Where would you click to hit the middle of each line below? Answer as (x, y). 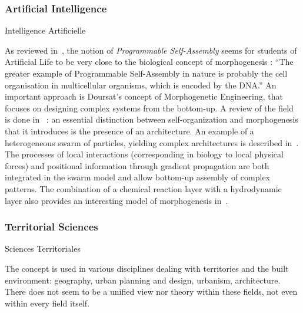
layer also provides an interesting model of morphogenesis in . (116, 200)
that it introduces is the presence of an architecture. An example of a (129, 131)
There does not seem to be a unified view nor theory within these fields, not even (151, 291)
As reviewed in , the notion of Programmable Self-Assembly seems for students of (151, 50)
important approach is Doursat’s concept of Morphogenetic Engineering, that (144, 96)
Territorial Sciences (51, 227)
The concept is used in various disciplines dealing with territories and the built (147, 268)
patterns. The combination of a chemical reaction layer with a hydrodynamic (143, 188)
